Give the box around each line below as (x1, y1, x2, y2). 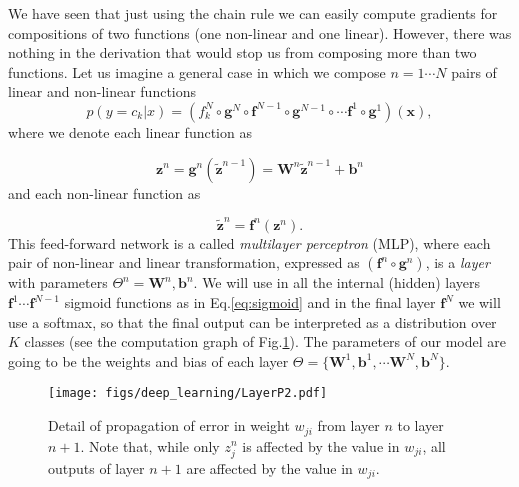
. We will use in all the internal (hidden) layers (193, 272, 481, 293)
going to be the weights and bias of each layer (8, 350, 289, 371)
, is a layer (425, 252, 490, 273)
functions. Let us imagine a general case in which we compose (8, 61, 386, 82)
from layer (317, 415, 380, 436)
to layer (397, 415, 444, 436)
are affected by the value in (186, 457, 353, 478)
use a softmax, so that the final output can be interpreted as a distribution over (8, 311, 497, 332)
